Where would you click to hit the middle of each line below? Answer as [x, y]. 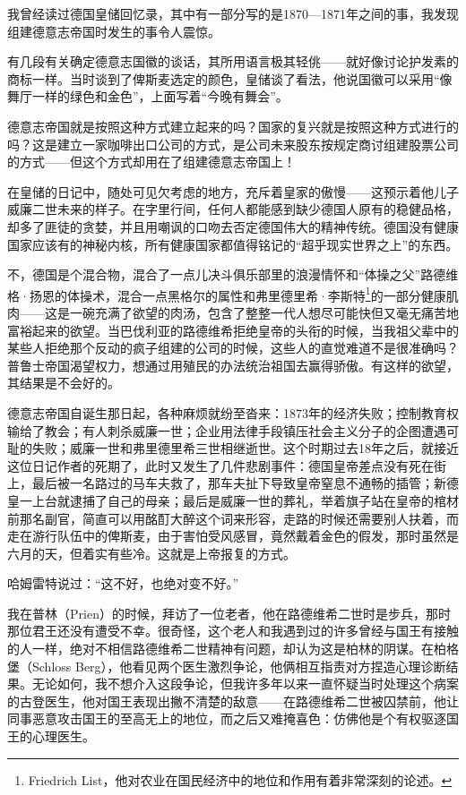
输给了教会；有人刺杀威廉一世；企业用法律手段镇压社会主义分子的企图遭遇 [227, 430]
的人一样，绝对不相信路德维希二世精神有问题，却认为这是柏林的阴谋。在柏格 [233, 649]
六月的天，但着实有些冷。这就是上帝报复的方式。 [151, 553]
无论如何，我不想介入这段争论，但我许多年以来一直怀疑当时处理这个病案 [245, 684]
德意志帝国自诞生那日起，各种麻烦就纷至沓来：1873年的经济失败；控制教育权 [233, 412]
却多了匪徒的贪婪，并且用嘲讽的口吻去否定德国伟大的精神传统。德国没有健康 [233, 226]
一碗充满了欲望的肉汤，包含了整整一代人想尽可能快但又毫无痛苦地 [264, 312]
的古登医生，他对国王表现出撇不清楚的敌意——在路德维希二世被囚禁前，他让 [233, 701]
